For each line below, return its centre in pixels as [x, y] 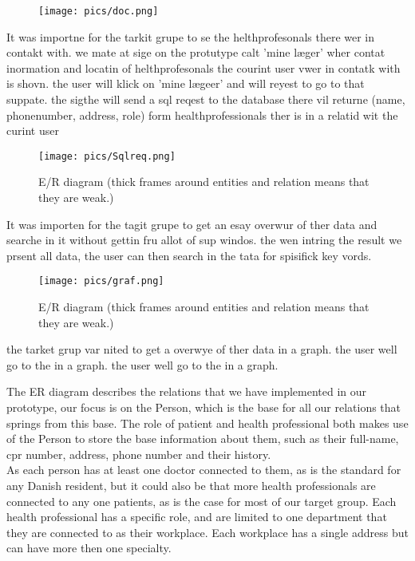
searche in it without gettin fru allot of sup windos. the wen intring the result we [204, 240]
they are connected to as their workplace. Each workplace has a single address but [207, 532]
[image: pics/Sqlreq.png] [107, 156]
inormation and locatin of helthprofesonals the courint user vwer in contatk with [204, 67]
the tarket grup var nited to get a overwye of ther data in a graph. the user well [202, 349]
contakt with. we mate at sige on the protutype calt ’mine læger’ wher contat [196, 52]
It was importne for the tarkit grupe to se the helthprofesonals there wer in [191, 36]
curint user [33, 130]
